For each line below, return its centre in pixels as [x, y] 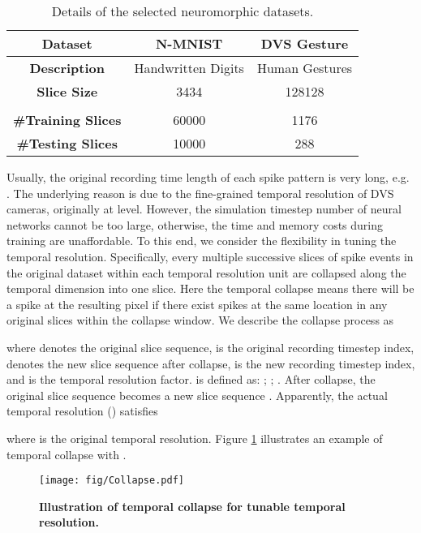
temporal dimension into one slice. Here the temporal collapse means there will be [210, 288]
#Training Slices [67, 120]
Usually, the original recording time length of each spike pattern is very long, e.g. [208, 177]
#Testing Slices [67, 143]
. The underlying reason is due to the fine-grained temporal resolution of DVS [200, 193]
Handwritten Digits [189, 68]
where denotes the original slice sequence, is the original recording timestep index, [210, 347]
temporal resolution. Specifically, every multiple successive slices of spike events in [210, 256]
